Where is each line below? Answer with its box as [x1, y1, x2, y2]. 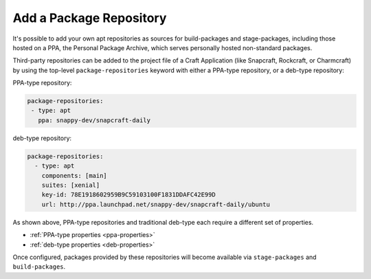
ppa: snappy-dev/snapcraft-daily [38, 116, 151, 124]
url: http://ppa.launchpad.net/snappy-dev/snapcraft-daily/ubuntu [41, 200, 271, 208]
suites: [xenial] [41, 181, 100, 189]
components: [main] [41, 172, 108, 179]
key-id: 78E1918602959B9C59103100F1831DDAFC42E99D [41, 191, 216, 199]
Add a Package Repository [12, 10, 167, 25]
